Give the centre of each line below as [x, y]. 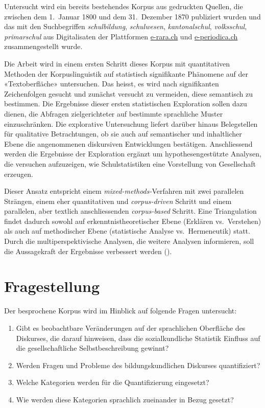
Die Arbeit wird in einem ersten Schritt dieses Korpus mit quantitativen [117, 63]
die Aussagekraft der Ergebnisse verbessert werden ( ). [88, 251]
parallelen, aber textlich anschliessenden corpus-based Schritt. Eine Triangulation [130, 211]
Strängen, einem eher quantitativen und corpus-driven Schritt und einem [118, 201]
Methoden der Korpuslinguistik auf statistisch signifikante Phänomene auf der [126, 73]
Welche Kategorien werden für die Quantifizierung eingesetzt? [113, 382]
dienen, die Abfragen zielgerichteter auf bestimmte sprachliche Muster [114, 113]
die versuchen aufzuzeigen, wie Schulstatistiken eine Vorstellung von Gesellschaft [130, 163]
